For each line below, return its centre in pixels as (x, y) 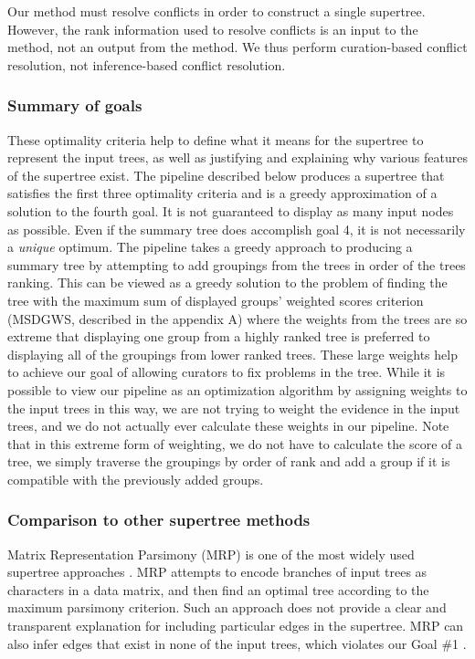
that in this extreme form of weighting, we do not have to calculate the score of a (235, 443)
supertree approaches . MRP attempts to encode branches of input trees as (217, 572)
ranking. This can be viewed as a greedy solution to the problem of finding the (227, 282)
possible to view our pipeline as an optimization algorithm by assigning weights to (237, 389)
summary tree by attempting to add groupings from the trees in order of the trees (237, 264)
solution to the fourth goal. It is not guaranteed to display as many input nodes (231, 210)
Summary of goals (75, 105)
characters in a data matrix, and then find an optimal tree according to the (218, 589)
